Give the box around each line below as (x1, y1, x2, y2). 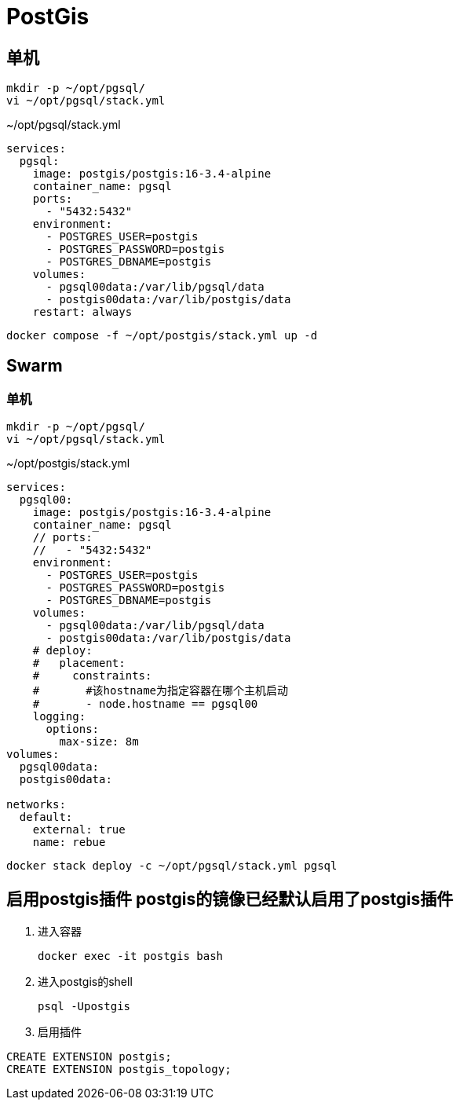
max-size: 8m (59, 735, 139, 749)
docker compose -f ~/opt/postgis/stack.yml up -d (6, 329, 318, 342)
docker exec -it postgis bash (38, 950, 224, 963)
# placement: (32, 657, 126, 670)
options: (46, 723, 100, 736)
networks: (6, 798, 66, 811)
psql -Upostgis (38, 1000, 131, 1013)
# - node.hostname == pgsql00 (32, 698, 258, 711)
